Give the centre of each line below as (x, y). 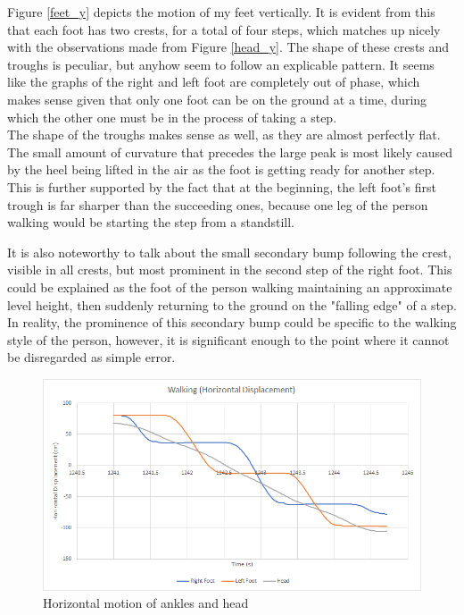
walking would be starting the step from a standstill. (151, 222)
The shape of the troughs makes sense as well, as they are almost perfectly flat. (224, 135)
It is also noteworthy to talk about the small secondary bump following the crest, (229, 252)
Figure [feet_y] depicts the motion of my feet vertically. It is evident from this (221, 12)
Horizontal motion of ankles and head (146, 603)
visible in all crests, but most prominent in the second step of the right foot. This (230, 270)
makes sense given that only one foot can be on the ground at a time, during (217, 99)
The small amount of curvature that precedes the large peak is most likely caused (230, 152)
